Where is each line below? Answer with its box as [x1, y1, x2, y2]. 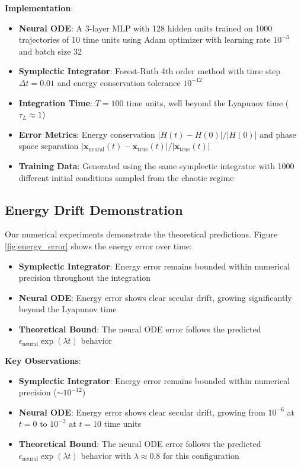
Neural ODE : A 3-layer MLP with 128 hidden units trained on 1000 [18, 21, 273, 34]
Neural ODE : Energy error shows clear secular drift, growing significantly [18, 291, 292, 303]
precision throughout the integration [18, 271, 151, 284]
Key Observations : [5, 354, 81, 367]
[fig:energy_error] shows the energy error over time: [5, 239, 192, 252]
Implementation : [5, 2, 73, 14]
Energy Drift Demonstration [5, 200, 183, 218]
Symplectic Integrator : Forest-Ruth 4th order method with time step [18, 65, 281, 77]
